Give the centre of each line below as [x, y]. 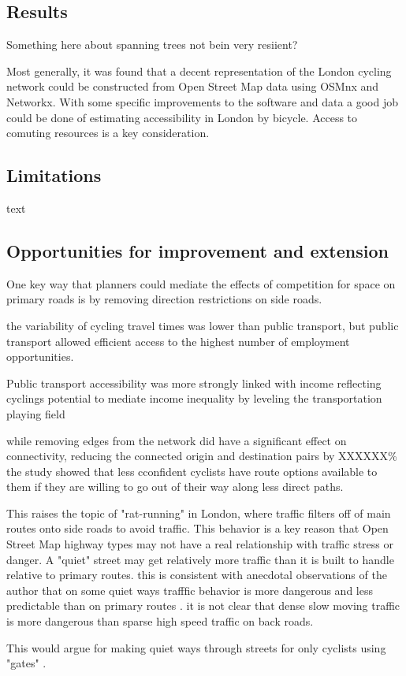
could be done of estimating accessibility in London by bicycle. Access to [182, 117]
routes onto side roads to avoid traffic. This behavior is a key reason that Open [197, 528]
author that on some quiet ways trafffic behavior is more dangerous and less [190, 590]
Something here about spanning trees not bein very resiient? [152, 45]
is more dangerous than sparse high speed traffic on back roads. [160, 621]
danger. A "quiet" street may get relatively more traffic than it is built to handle [200, 559]
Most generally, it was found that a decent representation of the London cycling [199, 71]
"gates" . [26, 663]
